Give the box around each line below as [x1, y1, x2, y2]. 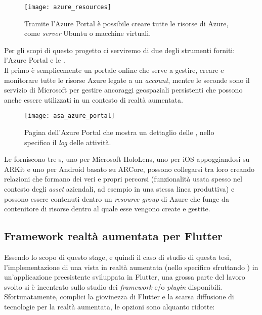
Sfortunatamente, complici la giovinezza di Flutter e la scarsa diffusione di [4, 291, 234, 302]
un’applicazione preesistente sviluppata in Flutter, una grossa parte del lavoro [4, 272, 245, 282]
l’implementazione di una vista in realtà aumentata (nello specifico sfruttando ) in [4, 261, 258, 272]
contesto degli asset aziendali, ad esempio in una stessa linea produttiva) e [4, 184, 235, 194]
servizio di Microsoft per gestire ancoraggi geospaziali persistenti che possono [4, 84, 243, 95]
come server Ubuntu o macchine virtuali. [24, 28, 151, 38]
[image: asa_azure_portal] [24, 112, 115, 120]
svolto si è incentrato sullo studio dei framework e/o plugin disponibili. [4, 281, 223, 292]
